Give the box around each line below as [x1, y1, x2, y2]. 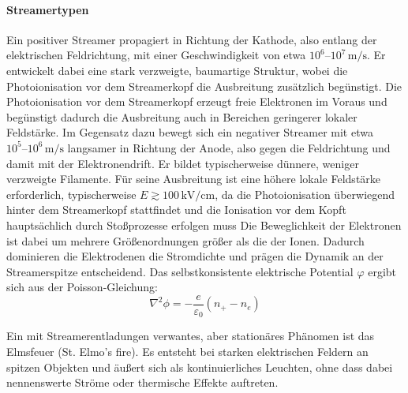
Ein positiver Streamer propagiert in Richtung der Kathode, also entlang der [6, 31, 377, 47]
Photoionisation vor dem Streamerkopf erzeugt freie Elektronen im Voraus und [6, 93, 387, 110]
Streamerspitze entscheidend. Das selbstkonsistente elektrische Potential [6, 263, 354, 279]
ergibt [368, 263, 397, 279]
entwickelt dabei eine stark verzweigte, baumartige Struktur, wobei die [6, 62, 348, 78]
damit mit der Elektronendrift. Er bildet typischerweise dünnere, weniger [6, 155, 359, 171]
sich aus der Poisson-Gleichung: [6, 279, 158, 295]
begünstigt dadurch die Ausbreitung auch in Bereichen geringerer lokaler [6, 108, 357, 125]
